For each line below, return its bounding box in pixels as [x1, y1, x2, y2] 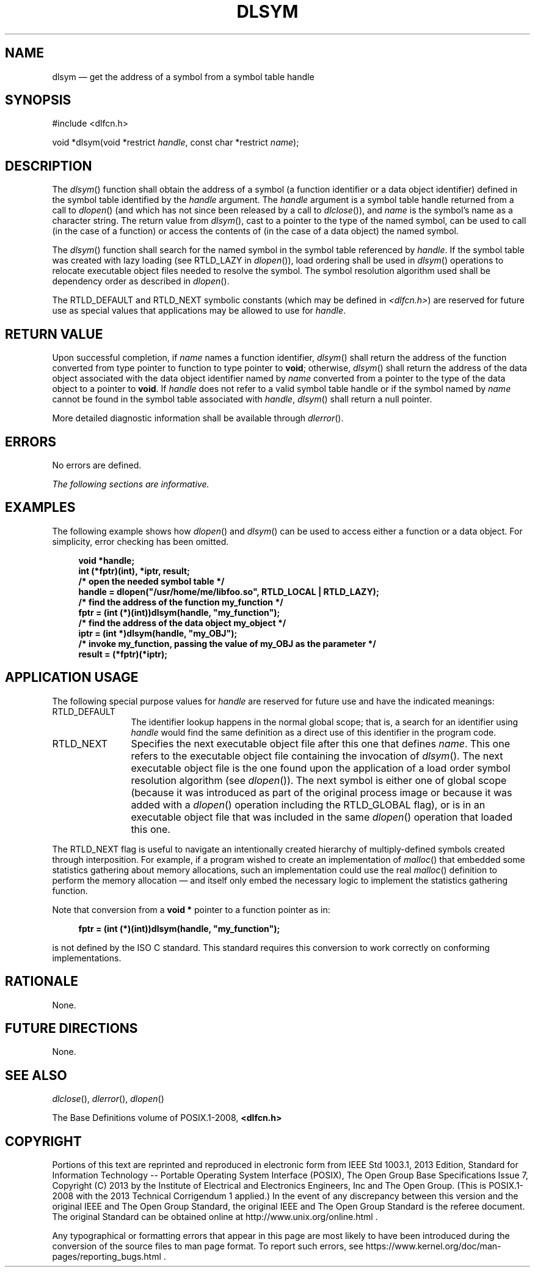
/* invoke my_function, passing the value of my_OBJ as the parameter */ [78, 638, 376, 649]
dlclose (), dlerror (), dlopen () [52, 1093, 164, 1104]
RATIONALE [5, 974, 79, 989]
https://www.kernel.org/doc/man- [365, 1241, 501, 1252]
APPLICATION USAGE [5, 670, 139, 686]
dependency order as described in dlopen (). [52, 276, 230, 287]
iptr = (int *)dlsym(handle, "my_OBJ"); [78, 627, 238, 638]
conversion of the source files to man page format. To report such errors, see [52, 1241, 363, 1252]
